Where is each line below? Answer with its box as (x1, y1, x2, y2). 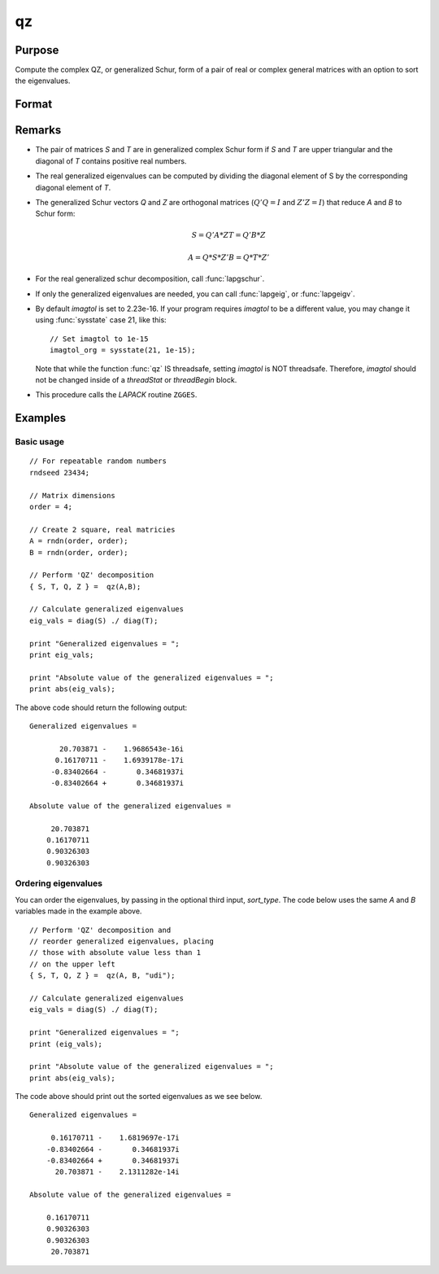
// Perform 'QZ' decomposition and (29, 925, 172, 935)
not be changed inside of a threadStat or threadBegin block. (35, 375, 237, 385)
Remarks (15, 123, 62, 138)
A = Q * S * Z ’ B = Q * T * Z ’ (188, 252, 270, 262)
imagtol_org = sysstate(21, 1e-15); (50, 346, 196, 355)
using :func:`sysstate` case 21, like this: (35, 315, 167, 325)
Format (15, 98, 53, 112)
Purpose (15, 43, 59, 57)
